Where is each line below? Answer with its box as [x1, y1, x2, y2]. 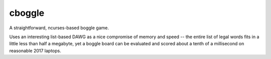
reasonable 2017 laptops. [9, 48, 61, 54]
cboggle [9, 7, 45, 18]
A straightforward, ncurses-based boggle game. [9, 25, 109, 31]
